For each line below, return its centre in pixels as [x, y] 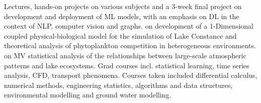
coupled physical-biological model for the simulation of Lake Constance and [120, 35]
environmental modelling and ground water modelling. [88, 95]
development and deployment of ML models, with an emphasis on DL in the [122, 16]
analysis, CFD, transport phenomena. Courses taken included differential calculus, [131, 75]
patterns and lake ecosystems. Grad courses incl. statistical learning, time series [127, 65]
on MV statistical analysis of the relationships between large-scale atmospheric [125, 55]
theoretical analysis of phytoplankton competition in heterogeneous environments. [130, 45]
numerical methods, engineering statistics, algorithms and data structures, [118, 85]
